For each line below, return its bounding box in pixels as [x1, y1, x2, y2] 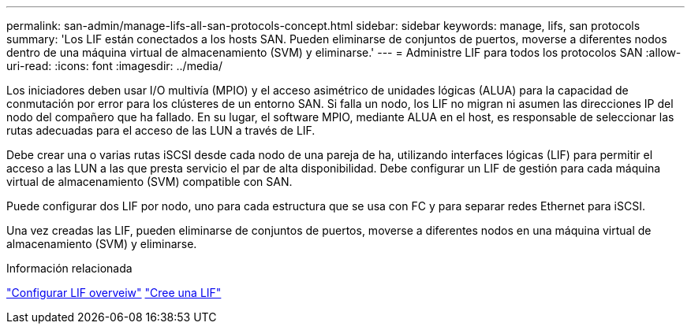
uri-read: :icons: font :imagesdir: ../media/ [6, 59, 222, 72]
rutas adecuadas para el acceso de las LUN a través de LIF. [6, 124, 316, 137]
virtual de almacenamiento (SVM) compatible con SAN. [6, 175, 293, 188]
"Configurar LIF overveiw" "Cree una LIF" [6, 286, 222, 299]
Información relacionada [6, 261, 133, 275]
